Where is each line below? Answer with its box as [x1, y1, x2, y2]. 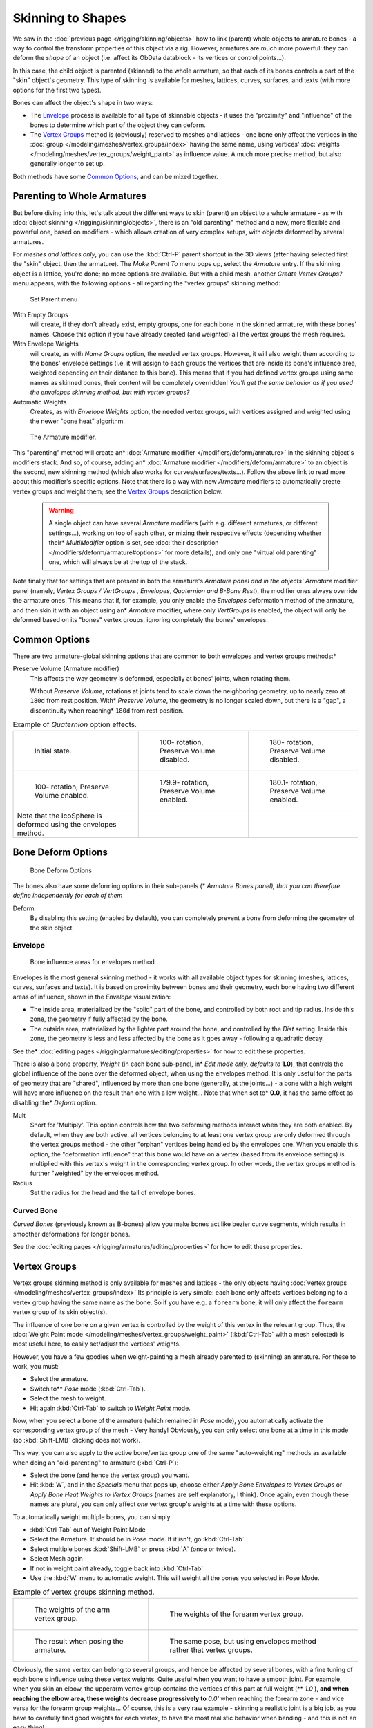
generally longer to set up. [30, 160, 105, 168]
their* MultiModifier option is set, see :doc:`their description [48, 538, 219, 547]
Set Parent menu [30, 294, 78, 303]
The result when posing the [34, 1636, 124, 1646]
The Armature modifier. [30, 433, 97, 441]
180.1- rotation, [269, 778, 318, 787]
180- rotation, [269, 737, 314, 746]
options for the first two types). [12, 86, 102, 94]
